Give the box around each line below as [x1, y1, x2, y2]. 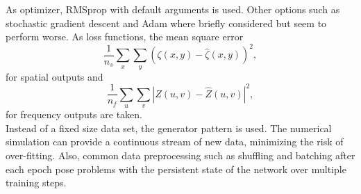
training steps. [6, 175, 67, 190]
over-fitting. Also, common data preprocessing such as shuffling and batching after [6, 147, 355, 162]
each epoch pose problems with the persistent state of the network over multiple [6, 161, 346, 176]
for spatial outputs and [6, 69, 103, 83]
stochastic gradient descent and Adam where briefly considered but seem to [6, 15, 327, 30]
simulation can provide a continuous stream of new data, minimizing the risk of [6, 134, 344, 149]
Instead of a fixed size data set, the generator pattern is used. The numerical [6, 120, 332, 135]
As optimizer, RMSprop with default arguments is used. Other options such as [6, 2, 340, 16]
